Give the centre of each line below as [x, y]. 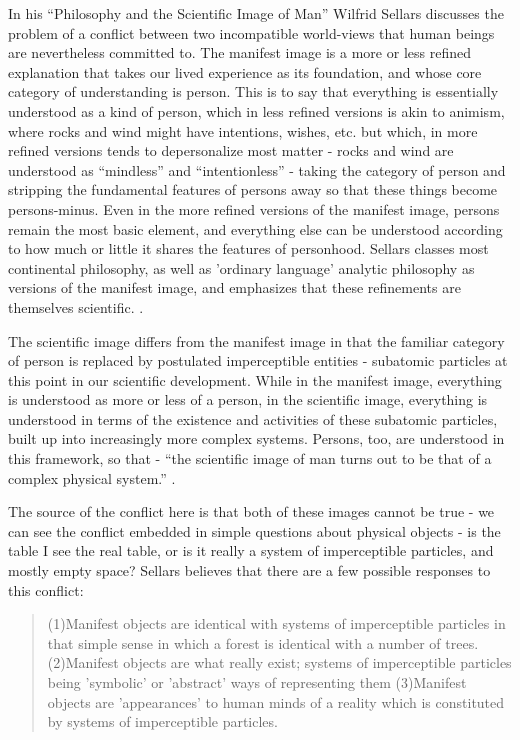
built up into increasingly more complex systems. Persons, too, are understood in [256, 438]
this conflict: [46, 589]
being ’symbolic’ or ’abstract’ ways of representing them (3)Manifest [257, 682]
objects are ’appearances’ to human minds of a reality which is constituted [276, 701]
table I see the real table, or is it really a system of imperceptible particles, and [251, 550]
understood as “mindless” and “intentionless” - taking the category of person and [257, 169]
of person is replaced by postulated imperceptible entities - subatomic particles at [258, 360]
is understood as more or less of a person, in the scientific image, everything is [248, 399]
